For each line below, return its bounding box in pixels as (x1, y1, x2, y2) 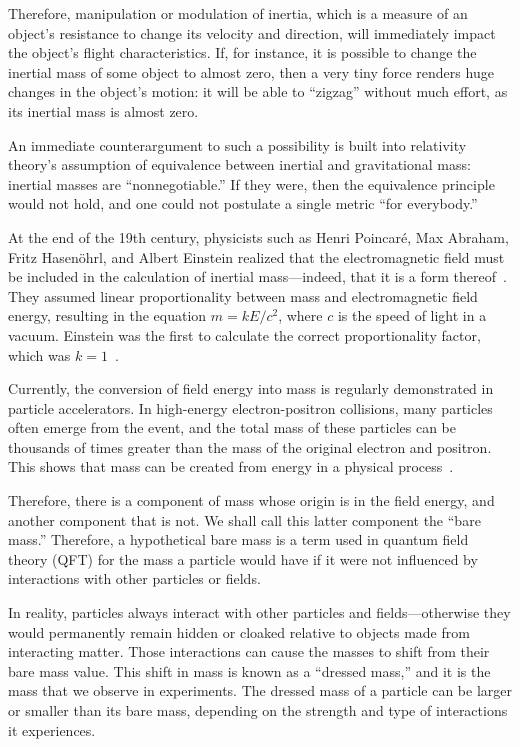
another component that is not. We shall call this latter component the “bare (8, 509, 481, 530)
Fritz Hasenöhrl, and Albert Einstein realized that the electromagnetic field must (8, 246, 505, 267)
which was (8, 344, 71, 365)
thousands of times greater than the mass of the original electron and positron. (8, 436, 492, 457)
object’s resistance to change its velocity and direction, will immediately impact (8, 22, 496, 43)
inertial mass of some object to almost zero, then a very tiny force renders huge (8, 61, 494, 82)
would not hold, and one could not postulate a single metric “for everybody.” (8, 193, 478, 214)
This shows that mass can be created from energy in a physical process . (8, 456, 454, 477)
